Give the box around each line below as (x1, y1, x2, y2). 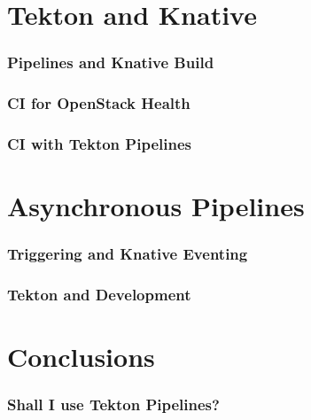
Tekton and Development (7, 284, 191, 306)
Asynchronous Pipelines (7, 188, 305, 224)
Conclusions (7, 338, 155, 375)
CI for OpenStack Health (7, 92, 190, 114)
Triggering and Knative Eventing (7, 243, 248, 265)
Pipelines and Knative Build (7, 51, 214, 74)
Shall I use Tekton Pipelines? (7, 393, 220, 416)
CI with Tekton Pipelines (7, 132, 191, 154)
